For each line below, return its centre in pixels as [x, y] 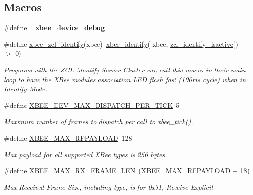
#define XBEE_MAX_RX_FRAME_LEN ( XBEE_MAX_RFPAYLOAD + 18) [127, 170]
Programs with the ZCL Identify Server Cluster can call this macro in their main [125, 69]
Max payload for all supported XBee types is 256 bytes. [86, 154]
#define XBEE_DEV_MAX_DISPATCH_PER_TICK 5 [92, 105]
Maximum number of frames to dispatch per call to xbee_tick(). [98, 121]
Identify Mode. [26, 89]
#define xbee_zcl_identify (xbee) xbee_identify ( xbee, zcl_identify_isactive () [121, 44]
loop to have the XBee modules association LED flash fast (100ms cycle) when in [125, 79]
